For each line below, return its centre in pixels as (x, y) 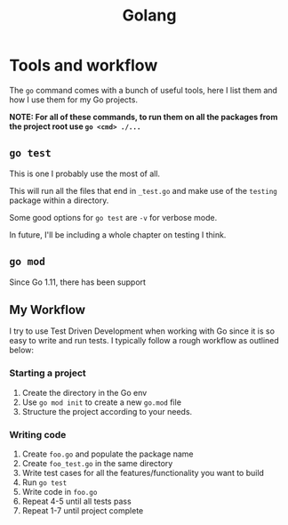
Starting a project (48, 373)
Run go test (44, 482)
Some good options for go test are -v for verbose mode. (113, 217)
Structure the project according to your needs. (107, 411)
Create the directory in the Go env (84, 392)
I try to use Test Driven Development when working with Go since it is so (142, 331)
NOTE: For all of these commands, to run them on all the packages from (144, 117)
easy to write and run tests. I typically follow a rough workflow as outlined (144, 341)
